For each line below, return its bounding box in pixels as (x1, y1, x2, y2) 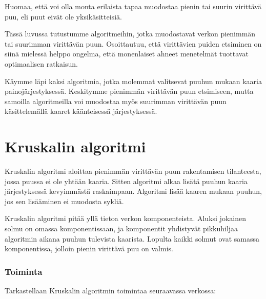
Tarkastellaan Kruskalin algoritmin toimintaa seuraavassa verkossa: (5, 285, 216, 296)
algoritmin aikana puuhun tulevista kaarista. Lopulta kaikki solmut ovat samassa (5, 233, 259, 244)
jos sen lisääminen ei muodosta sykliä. (5, 195, 124, 206)
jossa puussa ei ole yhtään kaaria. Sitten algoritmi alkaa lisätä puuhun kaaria (5, 175, 248, 186)
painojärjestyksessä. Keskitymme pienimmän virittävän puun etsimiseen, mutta (5, 86, 254, 96)
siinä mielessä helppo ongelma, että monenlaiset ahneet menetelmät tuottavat (5, 48, 249, 59)
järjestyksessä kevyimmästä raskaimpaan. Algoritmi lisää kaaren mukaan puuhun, (5, 186, 262, 196)
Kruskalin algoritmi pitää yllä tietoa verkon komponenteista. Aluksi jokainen (5, 213, 246, 224)
